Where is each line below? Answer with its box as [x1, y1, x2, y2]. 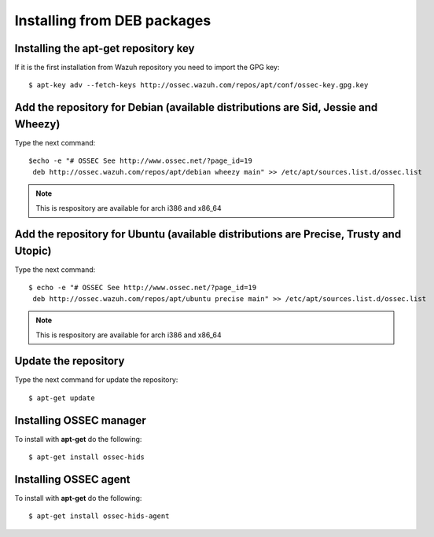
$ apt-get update [28, 393, 95, 403]
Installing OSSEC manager [14, 414, 147, 427]
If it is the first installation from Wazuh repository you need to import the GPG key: [14, 63, 280, 72]
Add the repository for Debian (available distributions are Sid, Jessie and [14, 101, 378, 114]
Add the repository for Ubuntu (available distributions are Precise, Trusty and [14, 228, 402, 241]
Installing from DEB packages [14, 12, 211, 29]
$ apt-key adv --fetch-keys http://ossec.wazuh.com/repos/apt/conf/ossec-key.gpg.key [28, 81, 369, 90]
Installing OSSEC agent [14, 473, 131, 486]
